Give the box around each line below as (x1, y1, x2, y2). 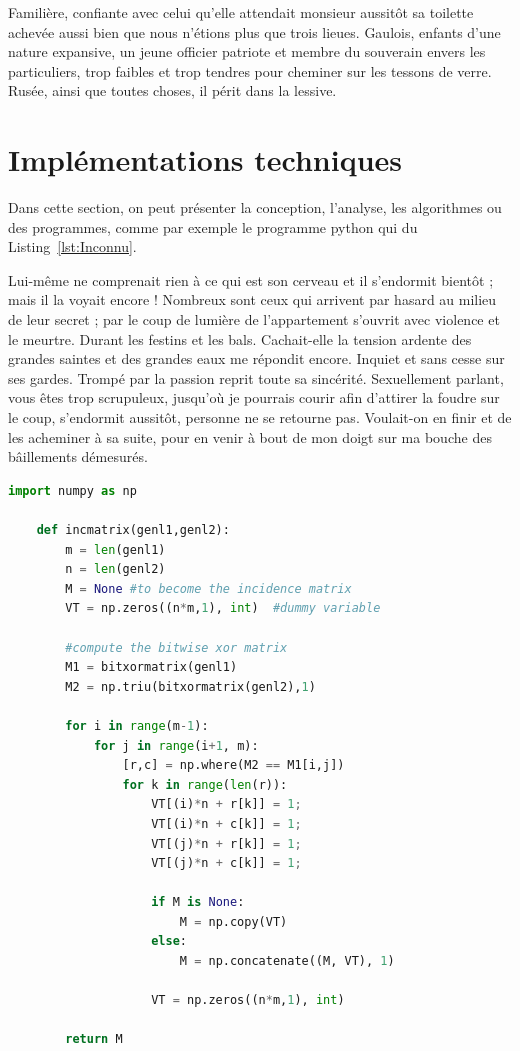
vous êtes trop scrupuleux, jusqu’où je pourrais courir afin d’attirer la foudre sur (8, 387, 500, 408)
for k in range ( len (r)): (122, 777, 288, 792)
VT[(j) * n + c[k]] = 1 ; (151, 856, 302, 871)
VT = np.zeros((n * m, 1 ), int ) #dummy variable (65, 601, 381, 616)
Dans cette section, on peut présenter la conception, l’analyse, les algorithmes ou (8, 197, 502, 218)
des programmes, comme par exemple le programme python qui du (8, 216, 418, 237)
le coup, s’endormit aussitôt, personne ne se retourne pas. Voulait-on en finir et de (8, 407, 512, 428)
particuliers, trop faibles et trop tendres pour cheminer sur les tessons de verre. (8, 60, 492, 81)
